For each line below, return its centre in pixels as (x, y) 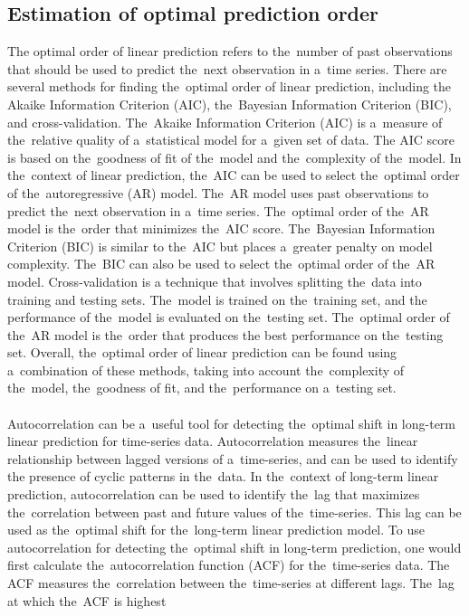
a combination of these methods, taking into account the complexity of (206, 370)
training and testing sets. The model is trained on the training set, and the (217, 299)
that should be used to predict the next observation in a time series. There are (227, 68)
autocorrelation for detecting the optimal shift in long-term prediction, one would (234, 547)
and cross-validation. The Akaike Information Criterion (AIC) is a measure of (225, 122)
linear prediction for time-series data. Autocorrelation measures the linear (213, 441)
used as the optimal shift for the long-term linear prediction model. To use (216, 530)
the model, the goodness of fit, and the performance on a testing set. (202, 388)
